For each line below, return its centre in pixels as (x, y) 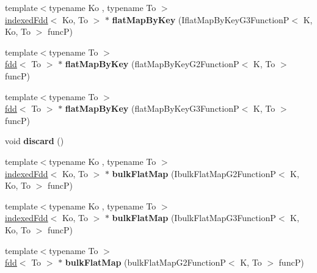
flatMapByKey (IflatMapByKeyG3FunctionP (201, 19)
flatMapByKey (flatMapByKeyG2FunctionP (152, 64)
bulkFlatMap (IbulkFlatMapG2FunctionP (194, 173)
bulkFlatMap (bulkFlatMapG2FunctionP (145, 262)
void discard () (35, 141)
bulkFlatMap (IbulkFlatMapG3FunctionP (194, 218)
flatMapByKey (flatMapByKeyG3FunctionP (152, 108)
